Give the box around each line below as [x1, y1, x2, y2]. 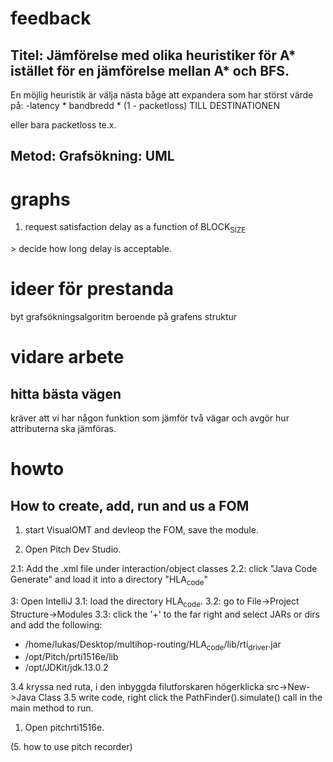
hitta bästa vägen [10, 385, 122, 402]
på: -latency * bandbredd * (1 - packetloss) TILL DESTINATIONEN [10, 100, 281, 111]
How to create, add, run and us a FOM [10, 497, 250, 514]
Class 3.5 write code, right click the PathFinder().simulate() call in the [38, 692, 323, 704]
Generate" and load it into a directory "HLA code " [10, 573, 209, 587]
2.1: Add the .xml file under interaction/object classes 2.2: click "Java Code [10, 563, 318, 575]
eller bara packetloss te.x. [10, 119, 117, 131]
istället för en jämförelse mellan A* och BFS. [10, 62, 290, 79]
